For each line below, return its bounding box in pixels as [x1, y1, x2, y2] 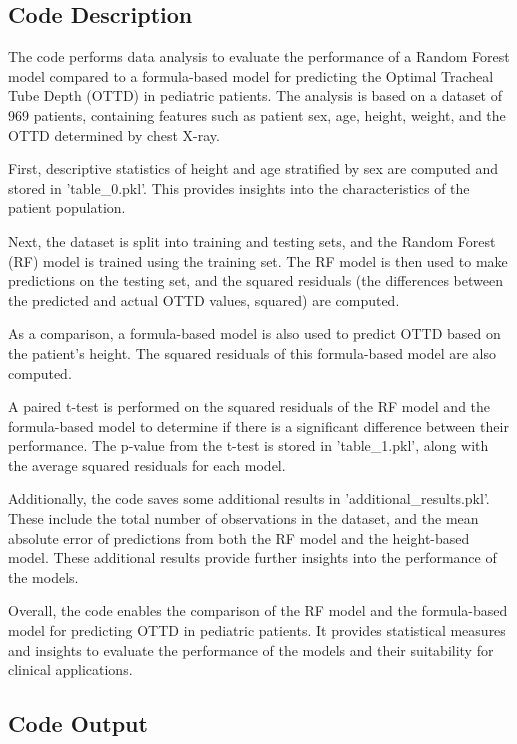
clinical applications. [8, 659, 133, 680]
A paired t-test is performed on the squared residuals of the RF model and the [8, 396, 491, 417]
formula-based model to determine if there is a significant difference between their [8, 415, 509, 436]
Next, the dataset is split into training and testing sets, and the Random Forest [8, 230, 496, 251]
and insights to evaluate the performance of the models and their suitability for [8, 639, 494, 660]
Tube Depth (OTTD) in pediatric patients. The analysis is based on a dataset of [8, 85, 503, 106]
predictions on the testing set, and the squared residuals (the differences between [8, 270, 503, 291]
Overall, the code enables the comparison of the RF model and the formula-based [8, 600, 508, 621]
